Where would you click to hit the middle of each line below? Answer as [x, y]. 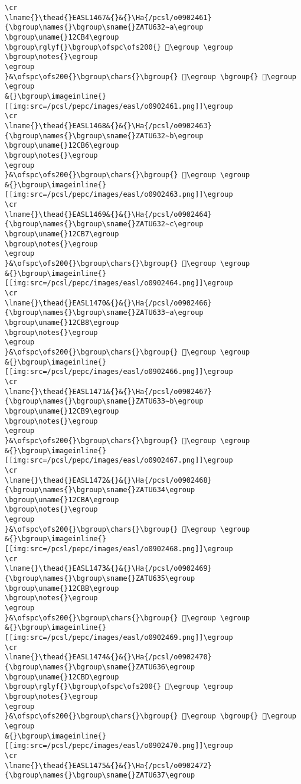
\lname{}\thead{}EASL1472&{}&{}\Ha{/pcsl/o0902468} [108, 480]
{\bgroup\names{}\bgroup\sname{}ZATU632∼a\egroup [104, 27]
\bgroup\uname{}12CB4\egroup [62, 37]
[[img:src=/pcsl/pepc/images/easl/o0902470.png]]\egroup [119, 746]
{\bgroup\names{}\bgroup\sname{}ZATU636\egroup [100, 667]
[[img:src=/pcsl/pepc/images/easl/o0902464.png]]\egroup [119, 283]
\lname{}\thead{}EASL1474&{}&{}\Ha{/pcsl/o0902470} [108, 657]
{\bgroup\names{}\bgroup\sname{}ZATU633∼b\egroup [104, 401]
